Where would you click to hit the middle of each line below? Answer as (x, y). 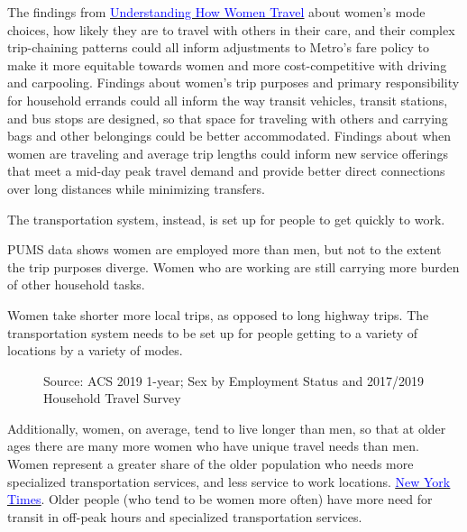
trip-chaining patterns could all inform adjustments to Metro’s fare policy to (218, 47)
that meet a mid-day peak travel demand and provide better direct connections (226, 171)
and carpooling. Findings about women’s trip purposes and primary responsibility (233, 83)
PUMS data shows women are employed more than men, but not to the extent (224, 249)
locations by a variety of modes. (95, 350)
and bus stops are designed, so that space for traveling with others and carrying (228, 118)
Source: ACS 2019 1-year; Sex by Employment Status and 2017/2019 (233, 380)
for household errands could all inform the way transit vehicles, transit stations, (228, 100)
